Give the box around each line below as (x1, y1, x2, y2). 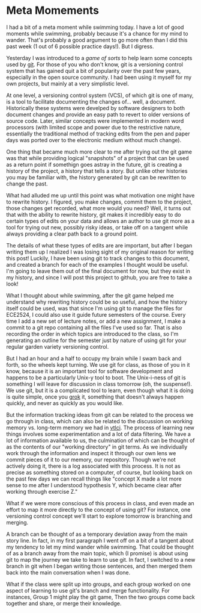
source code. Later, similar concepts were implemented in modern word (6, 117, 184, 124)
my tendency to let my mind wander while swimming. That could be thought (6, 543, 194, 550)
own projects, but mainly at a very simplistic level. (6, 79, 129, 87)
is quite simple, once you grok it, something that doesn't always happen (6, 393, 184, 400)
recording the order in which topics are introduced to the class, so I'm (6, 330, 179, 337)
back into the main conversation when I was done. (6, 568, 131, 576)
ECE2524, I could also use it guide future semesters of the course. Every (6, 311, 186, 318)
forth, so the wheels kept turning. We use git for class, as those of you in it (6, 361, 190, 368)
